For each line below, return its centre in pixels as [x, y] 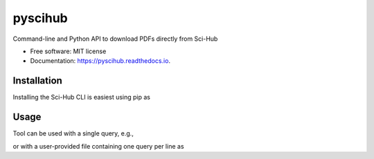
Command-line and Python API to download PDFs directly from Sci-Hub [115, 39]
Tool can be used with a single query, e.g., [73, 133]
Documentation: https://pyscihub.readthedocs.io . [100, 61]
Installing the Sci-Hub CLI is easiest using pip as [82, 97]
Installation [37, 81]
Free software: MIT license [68, 51]
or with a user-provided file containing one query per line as [98, 146]
